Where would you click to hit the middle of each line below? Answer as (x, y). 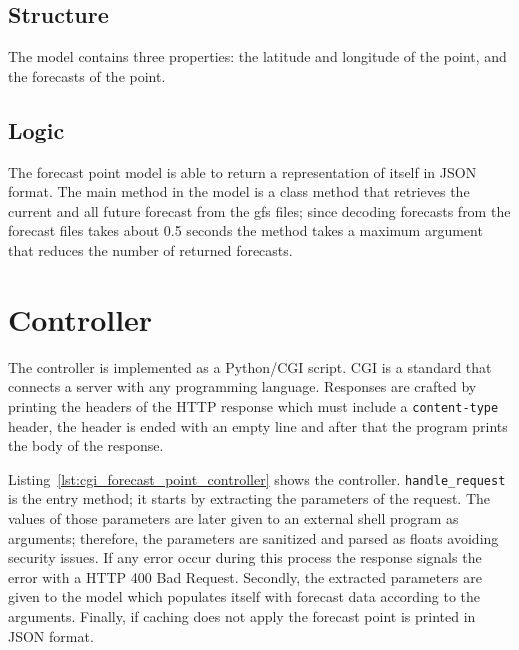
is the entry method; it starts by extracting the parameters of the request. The (249, 498)
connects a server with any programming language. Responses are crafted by (242, 386)
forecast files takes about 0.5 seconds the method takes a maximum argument (245, 230)
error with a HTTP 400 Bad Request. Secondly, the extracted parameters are (245, 576)
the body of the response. (86, 445)
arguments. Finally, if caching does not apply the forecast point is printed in (242, 615)
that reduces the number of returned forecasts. (150, 249)
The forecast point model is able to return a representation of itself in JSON (242, 171)
